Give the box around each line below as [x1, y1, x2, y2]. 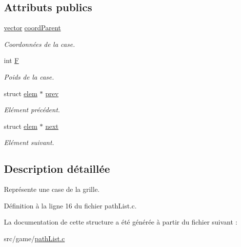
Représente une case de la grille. [4, 184, 100, 194]
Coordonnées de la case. [4, 39, 75, 49]
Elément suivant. [4, 137, 54, 147]
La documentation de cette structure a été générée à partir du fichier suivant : [4, 217, 238, 227]
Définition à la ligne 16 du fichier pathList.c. [4, 200, 137, 210]
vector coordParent [4, 22, 61, 33]
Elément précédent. [4, 104, 60, 115]
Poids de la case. [4, 71, 54, 82]
